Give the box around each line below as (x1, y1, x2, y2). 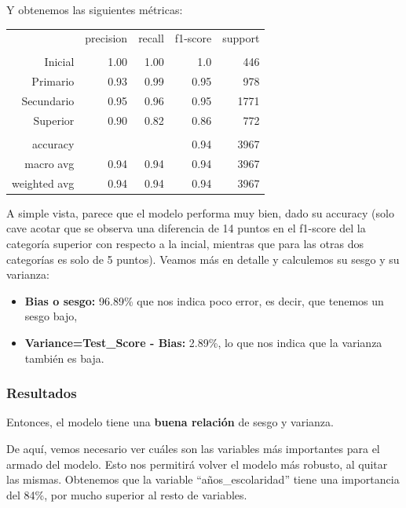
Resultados (6, 383, 77, 403)
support (222, 30, 260, 46)
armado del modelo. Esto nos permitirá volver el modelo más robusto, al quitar (6, 455, 388, 472)
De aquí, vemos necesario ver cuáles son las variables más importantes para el (6, 440, 380, 456)
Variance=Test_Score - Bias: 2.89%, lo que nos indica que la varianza (24, 334, 382, 350)
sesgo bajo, (24, 308, 78, 324)
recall (138, 30, 164, 46)
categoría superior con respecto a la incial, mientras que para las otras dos (6, 236, 364, 252)
